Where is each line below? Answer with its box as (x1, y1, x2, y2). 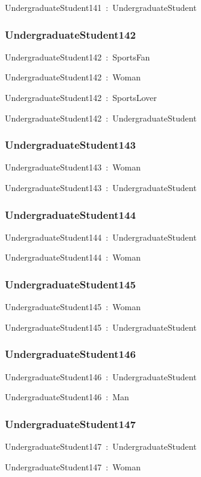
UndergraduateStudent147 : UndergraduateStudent (5, 440, 197, 453)
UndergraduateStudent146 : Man (5, 391, 129, 403)
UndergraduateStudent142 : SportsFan (5, 50, 150, 63)
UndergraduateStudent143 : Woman (5, 161, 141, 174)
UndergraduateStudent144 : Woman (5, 251, 141, 264)
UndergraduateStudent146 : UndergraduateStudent (5, 370, 197, 383)
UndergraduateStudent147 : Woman (5, 460, 141, 473)
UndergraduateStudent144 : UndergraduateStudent (5, 230, 197, 243)
